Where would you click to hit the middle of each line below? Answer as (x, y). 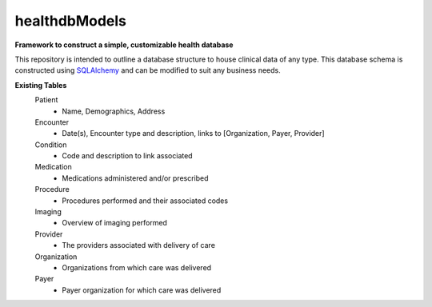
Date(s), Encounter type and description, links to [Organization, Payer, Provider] (193, 134)
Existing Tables (41, 85)
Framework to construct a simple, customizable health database (124, 45)
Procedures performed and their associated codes (145, 201)
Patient (46, 100)
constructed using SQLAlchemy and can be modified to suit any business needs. (148, 70)
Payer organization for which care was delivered (142, 290)
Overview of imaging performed (115, 223)
